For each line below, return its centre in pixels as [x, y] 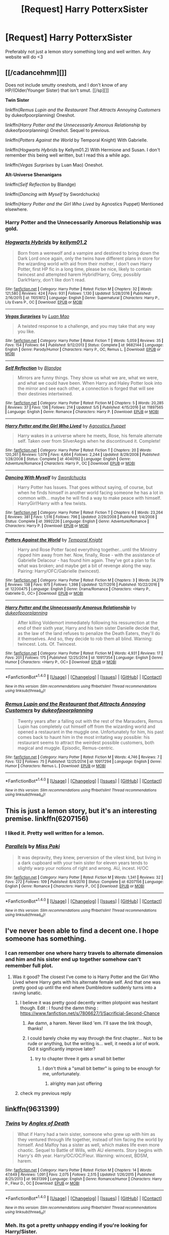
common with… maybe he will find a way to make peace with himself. [89, 498]
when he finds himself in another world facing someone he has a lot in [90, 493]
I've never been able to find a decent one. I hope [82, 931]
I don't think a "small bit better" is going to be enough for [102, 1068]
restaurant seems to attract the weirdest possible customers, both [86, 743]
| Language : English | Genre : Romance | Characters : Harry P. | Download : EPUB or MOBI [82, 411]
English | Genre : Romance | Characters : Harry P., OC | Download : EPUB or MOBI [75, 886]
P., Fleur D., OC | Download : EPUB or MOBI [42, 1184]
